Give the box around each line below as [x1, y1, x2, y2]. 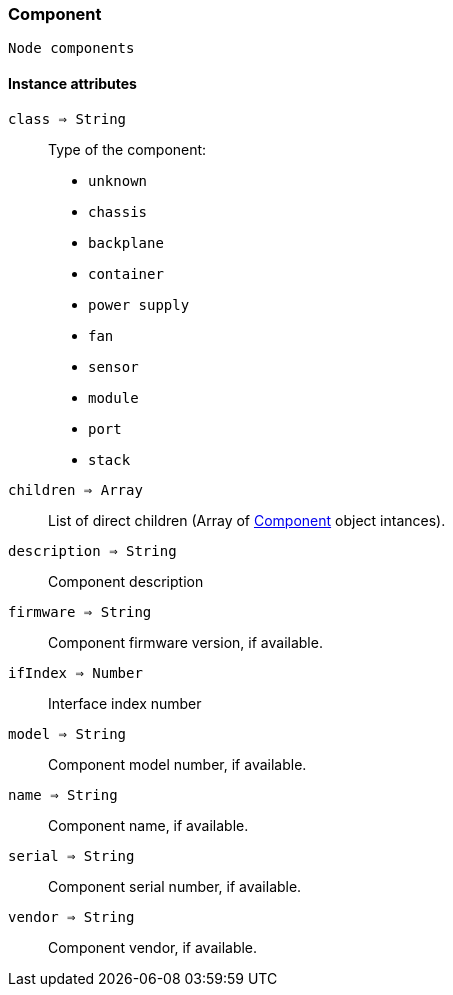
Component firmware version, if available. [48, 633, 323, 651]
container [88, 265, 164, 282]
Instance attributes [8, 74, 137, 92]
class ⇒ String [8, 110, 127, 127]
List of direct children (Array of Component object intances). [48, 511, 446, 529]
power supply [88, 296, 190, 313]
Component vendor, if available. [48, 938, 258, 956]
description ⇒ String [8, 542, 177, 559]
